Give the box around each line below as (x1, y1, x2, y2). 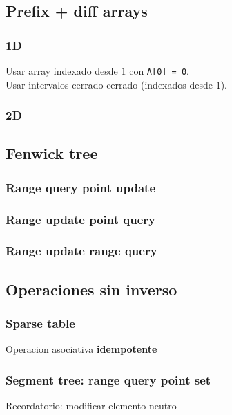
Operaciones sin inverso (6, 278, 177, 299)
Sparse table (6, 315, 75, 332)
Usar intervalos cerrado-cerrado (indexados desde (6, 77, 213, 91)
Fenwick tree (6, 142, 98, 164)
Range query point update (6, 178, 156, 196)
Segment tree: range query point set (6, 371, 211, 388)
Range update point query (6, 210, 156, 228)
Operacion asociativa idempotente (6, 342, 157, 356)
